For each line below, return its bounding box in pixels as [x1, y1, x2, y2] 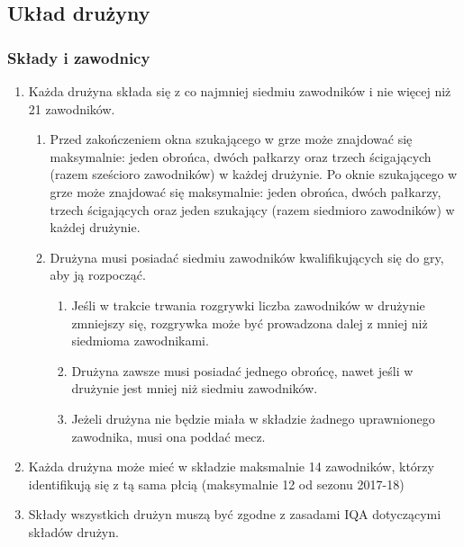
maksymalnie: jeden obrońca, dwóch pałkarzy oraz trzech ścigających [50, 147, 432, 166]
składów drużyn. [28, 522, 119, 541]
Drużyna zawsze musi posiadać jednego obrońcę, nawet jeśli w [71, 361, 414, 380]
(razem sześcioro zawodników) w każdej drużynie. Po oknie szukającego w [50, 165, 458, 184]
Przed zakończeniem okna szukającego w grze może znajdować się [50, 130, 413, 148]
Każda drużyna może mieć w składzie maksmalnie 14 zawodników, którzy [28, 457, 434, 476]
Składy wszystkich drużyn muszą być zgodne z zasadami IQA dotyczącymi [28, 505, 441, 524]
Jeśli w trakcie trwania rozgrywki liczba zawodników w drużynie [71, 295, 425, 314]
